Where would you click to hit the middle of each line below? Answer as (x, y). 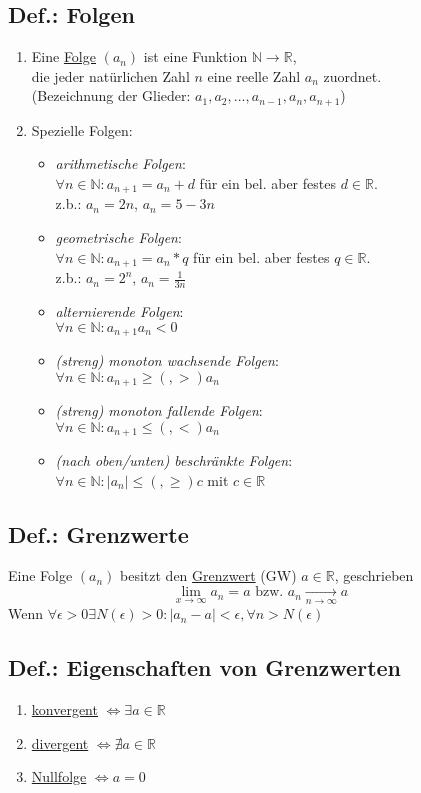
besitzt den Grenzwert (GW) (208, 575)
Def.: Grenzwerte (98, 533)
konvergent (64, 709)
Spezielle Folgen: (82, 129)
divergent (60, 742)
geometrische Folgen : (118, 237)
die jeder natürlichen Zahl (110, 75)
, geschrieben (374, 575)
